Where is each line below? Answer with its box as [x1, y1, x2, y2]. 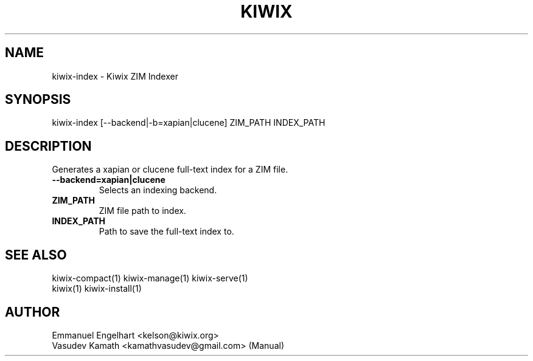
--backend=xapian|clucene [52, 174, 165, 185]
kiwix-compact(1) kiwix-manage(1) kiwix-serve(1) [52, 273, 248, 284]
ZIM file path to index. [99, 205, 186, 216]
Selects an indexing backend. [99, 185, 217, 196]
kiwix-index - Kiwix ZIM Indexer [52, 70, 178, 81]
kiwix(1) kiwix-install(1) [52, 283, 142, 294]
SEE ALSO [5, 247, 67, 263]
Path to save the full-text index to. [99, 226, 234, 237]
